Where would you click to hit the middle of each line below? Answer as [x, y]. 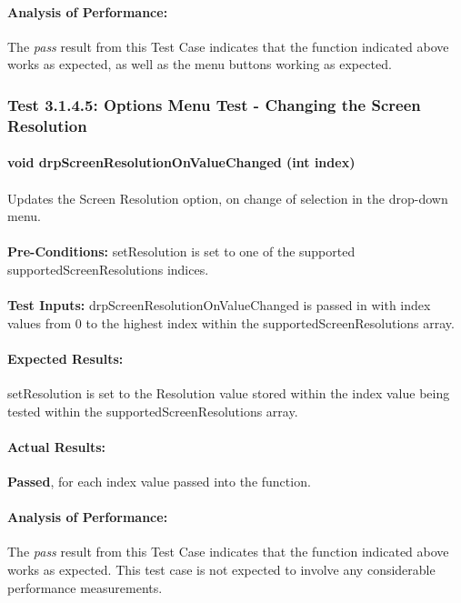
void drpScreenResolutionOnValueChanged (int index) [181, 162]
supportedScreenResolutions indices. [108, 269]
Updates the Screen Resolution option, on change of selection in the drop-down [228, 198]
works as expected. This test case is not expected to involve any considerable [221, 570]
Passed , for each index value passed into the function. [159, 482]
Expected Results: [65, 358]
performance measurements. [85, 587]
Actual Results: [57, 446]
